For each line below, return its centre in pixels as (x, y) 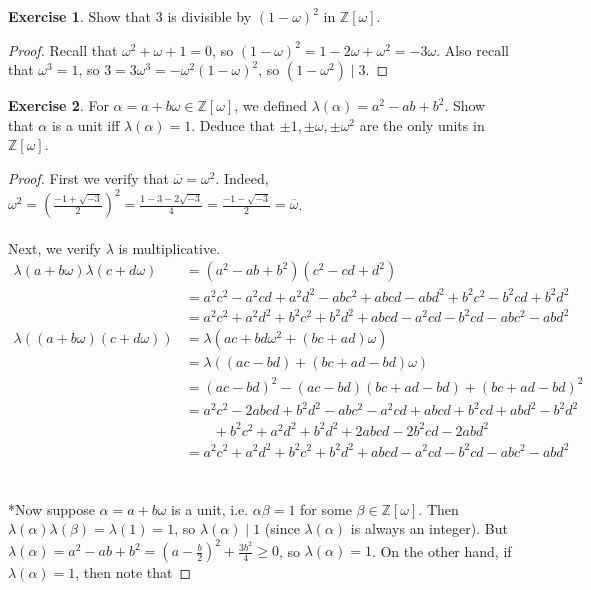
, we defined (270, 105)
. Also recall (472, 49)
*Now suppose (51, 508)
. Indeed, (242, 177)
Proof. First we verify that (88, 177)
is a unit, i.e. (210, 508)
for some (326, 508)
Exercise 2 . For (58, 105)
